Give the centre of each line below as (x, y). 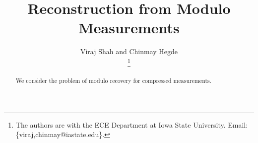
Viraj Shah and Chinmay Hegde (129, 51)
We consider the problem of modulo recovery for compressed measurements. (114, 81)
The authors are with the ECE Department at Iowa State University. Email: (132, 124)
